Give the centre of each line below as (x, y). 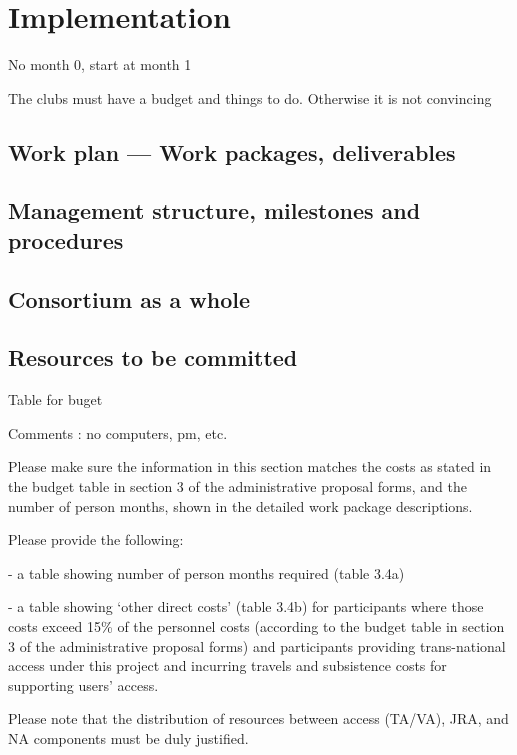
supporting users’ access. (83, 684)
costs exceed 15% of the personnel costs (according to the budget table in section (256, 626)
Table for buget (55, 399)
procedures (66, 239)
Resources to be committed (153, 357)
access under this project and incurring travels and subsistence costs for (227, 665)
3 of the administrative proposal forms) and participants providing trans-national (257, 645)
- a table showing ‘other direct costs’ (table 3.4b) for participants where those (246, 606)
